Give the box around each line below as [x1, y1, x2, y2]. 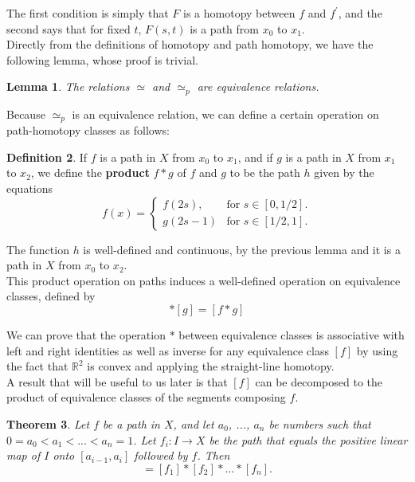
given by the [314, 164, 374, 181]
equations [6, 180, 53, 197]
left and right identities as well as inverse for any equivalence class [6, 342, 329, 359]
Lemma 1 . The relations [6, 78, 130, 95]
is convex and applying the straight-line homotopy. [87, 358, 335, 374]
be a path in [103, 416, 160, 432]
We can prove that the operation [6, 327, 166, 343]
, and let [173, 416, 214, 432]
